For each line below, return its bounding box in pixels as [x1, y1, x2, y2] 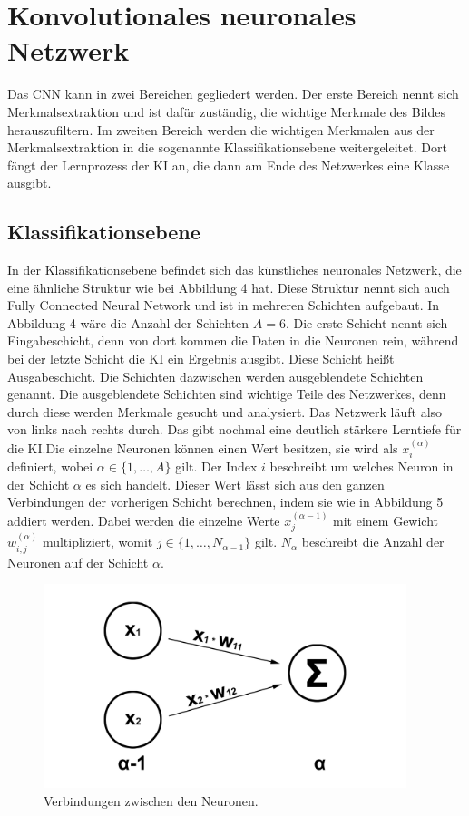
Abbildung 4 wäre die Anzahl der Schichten [7, 313, 249, 332]
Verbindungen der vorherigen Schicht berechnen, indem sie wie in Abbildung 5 [7, 492, 444, 511]
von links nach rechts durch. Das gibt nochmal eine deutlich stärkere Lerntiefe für [7, 420, 462, 439]
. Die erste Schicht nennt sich [285, 313, 448, 332]
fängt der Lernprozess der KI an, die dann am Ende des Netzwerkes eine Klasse [7, 155, 450, 174]
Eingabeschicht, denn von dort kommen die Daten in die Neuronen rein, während [7, 331, 459, 350]
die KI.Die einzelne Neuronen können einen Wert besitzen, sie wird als [7, 438, 398, 457]
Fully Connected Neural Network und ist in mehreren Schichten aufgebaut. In [7, 296, 440, 315]
